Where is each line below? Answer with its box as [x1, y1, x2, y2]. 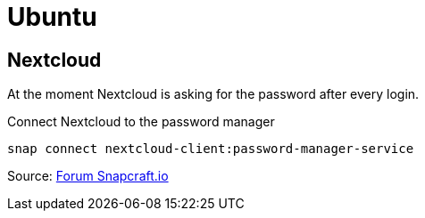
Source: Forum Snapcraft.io [7, 168, 169, 184]
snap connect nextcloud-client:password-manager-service [7, 141, 414, 157]
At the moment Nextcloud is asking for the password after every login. [7, 86, 420, 102]
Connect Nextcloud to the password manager [7, 114, 275, 130]
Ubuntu [7, 2, 97, 32]
